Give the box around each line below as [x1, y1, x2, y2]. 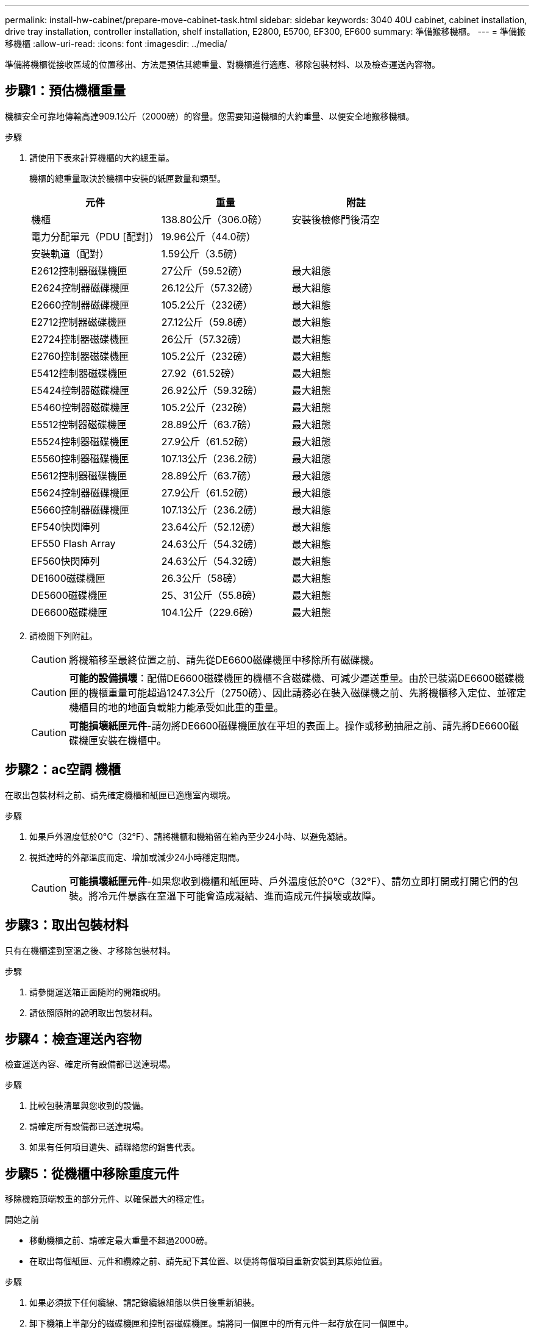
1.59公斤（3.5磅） [161, 247, 243, 260]
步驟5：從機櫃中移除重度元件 [5, 1165, 180, 1181]
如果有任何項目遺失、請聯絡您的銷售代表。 [29, 1142, 200, 1153]
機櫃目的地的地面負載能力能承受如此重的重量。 [69, 701, 284, 714]
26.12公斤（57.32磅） [161, 281, 258, 294]
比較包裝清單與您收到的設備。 [29, 1100, 149, 1111]
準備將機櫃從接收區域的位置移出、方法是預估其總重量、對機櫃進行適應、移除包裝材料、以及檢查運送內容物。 [5, 59, 440, 70]
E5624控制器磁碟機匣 [31, 486, 129, 499]
